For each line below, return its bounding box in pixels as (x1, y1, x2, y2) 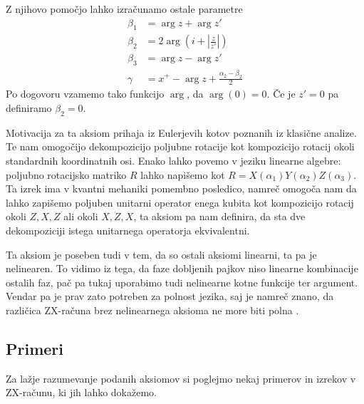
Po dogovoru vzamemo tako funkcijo (6, 86, 165, 101)
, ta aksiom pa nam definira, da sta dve (133, 209, 306, 224)
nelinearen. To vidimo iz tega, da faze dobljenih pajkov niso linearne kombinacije (6, 261, 358, 276)
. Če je (266, 86, 296, 101)
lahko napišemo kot (140, 167, 225, 182)
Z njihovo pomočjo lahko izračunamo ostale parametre (6, 1, 243, 16)
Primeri (6, 337, 63, 359)
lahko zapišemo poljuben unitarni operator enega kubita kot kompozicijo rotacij (6, 195, 354, 209)
